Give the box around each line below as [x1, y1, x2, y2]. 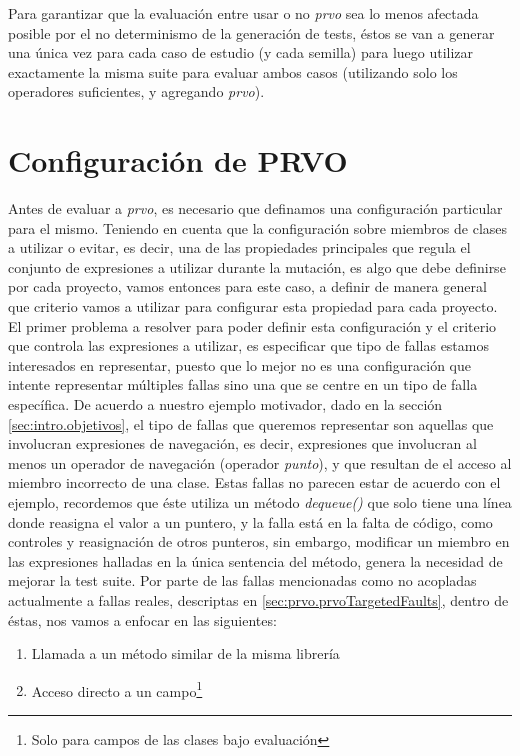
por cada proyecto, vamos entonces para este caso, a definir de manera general [8, 276, 487, 297]
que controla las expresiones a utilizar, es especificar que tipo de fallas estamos [8, 335, 489, 356]
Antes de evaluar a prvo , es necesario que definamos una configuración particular [8, 198, 503, 219]
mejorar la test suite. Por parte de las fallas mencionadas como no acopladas [8, 570, 477, 591]
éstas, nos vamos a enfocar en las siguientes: [8, 609, 277, 630]
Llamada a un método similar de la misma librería [31, 643, 340, 664]
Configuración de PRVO [8, 140, 348, 181]
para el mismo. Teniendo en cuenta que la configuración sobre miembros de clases [8, 217, 508, 238]
